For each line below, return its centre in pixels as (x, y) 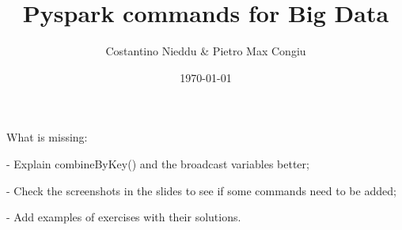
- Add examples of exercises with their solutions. (124, 217)
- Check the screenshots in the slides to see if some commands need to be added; (201, 190)
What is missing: (47, 137)
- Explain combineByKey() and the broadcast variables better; (158, 163)
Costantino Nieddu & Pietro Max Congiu (206, 51)
